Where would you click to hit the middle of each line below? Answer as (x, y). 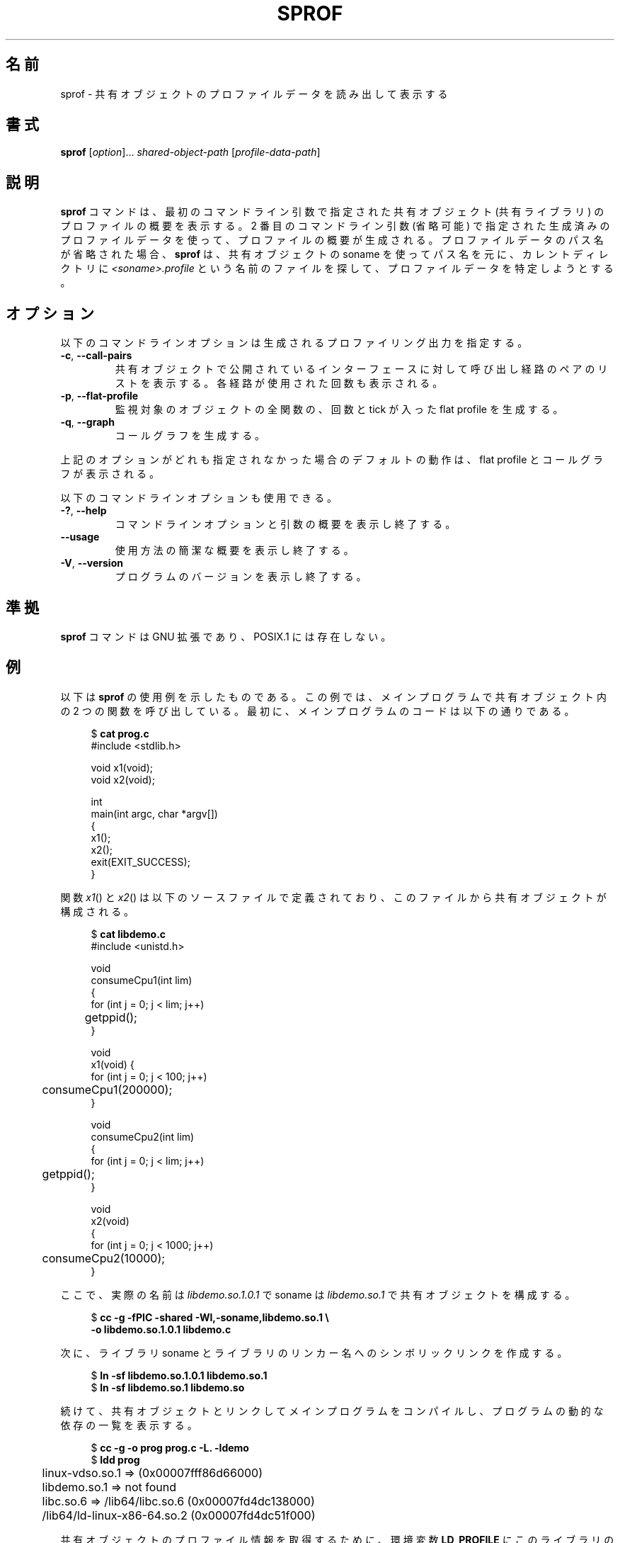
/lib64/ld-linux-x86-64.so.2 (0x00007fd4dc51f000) (179, 1515)
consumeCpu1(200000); (107, 1089)
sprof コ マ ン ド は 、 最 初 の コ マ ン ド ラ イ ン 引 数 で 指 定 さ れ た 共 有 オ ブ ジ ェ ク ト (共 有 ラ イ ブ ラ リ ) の (332, 212)
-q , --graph (87, 422)
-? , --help (84, 511)
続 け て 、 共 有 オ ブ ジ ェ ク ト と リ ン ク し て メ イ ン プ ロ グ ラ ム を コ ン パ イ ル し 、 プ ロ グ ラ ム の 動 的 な (332, 1411)
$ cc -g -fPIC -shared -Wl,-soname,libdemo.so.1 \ (210, 1317)
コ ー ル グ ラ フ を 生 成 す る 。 (190, 436)
